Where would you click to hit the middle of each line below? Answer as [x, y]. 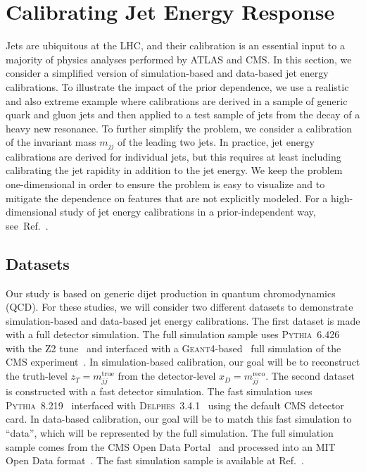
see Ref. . [27, 225]
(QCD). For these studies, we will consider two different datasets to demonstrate [179, 307]
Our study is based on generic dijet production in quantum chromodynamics [171, 293]
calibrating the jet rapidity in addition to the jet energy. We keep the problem [174, 170]
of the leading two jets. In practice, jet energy [216, 142]
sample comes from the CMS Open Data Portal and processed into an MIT [171, 446]
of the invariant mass [51, 142]
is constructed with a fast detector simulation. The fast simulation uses [159, 391]
